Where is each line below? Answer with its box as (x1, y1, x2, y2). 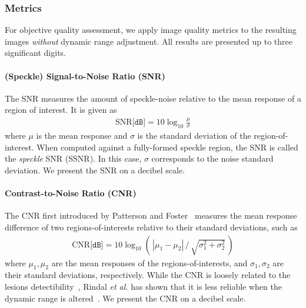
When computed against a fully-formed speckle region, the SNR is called (36, 140, 298, 153)
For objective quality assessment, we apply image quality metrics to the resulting (5, 24, 297, 36)
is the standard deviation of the (137, 129, 251, 142)
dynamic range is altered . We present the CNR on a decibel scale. (5, 292, 246, 304)
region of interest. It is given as (5, 103, 117, 116)
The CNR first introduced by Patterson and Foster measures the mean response (5, 209, 297, 222)
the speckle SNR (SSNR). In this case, (5, 152, 142, 165)
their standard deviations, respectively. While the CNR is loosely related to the (5, 269, 291, 281)
